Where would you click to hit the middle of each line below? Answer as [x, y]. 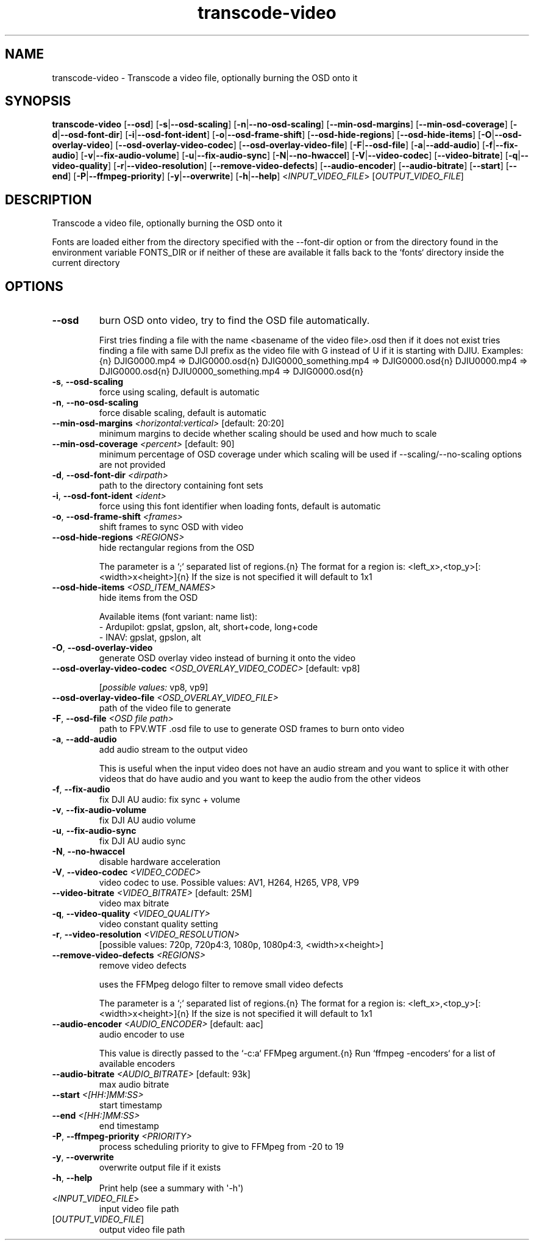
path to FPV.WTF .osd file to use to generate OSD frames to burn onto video [252, 729]
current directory [86, 263]
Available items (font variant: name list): [178, 617]
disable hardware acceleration [160, 862]
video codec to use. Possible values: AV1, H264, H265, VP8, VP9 [229, 883]
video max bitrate [134, 903]
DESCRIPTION [48, 199]
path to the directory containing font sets [181, 486]
